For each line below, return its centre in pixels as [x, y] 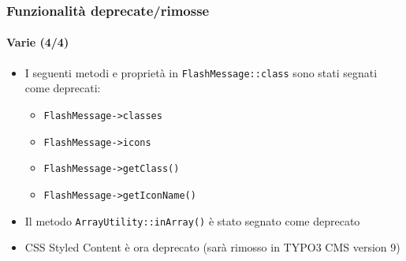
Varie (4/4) [38, 42]
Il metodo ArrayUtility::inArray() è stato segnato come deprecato [192, 220]
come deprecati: [63, 88]
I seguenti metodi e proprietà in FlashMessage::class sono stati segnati [201, 72]
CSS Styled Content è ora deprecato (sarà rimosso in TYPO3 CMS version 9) [212, 247]
